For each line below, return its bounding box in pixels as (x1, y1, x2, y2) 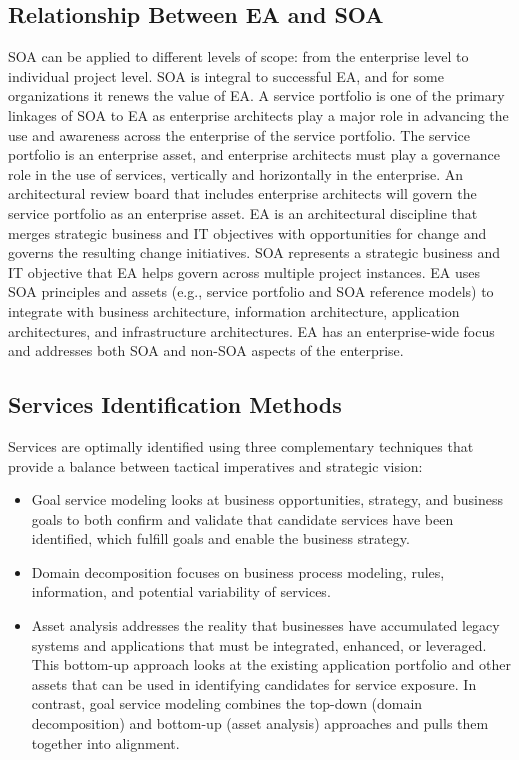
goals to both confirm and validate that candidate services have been (31, 508, 454, 529)
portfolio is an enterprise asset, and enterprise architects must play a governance (8, 144, 500, 165)
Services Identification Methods (8, 389, 342, 420)
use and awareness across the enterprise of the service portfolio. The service (8, 124, 471, 145)
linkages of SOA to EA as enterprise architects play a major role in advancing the (8, 104, 509, 125)
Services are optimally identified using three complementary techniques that (8, 435, 474, 456)
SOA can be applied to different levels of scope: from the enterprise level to (8, 46, 469, 67)
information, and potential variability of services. (31, 581, 331, 602)
